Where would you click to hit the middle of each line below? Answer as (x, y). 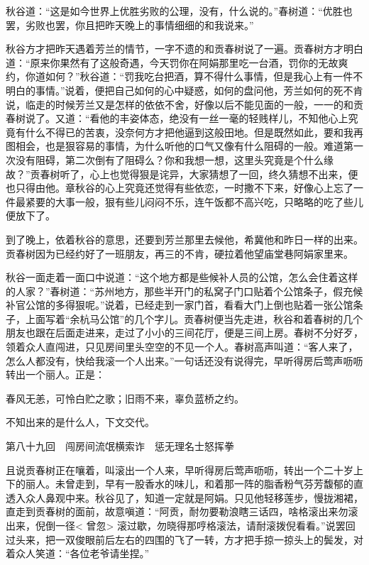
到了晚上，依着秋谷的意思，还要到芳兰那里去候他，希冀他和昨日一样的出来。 (184, 239)
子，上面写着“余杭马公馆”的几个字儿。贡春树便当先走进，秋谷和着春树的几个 (184, 318)
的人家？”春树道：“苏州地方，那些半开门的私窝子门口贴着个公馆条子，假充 (180, 291)
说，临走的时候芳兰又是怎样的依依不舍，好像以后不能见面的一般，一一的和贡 (184, 104)
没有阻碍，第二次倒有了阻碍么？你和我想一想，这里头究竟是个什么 (169, 159)
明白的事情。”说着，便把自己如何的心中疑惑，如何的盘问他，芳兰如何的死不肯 (184, 90)
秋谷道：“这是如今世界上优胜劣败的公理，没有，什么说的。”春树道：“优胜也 (179, 11)
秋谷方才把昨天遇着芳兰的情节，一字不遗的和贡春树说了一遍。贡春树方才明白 (184, 49)
